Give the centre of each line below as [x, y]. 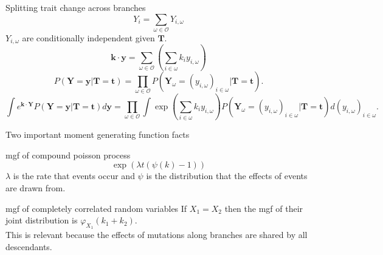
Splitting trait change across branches [76, 7]
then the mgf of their [264, 208]
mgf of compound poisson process [68, 155]
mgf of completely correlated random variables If [96, 208]
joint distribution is [42, 220]
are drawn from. [36, 187]
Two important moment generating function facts [98, 134]
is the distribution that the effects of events [227, 176]
